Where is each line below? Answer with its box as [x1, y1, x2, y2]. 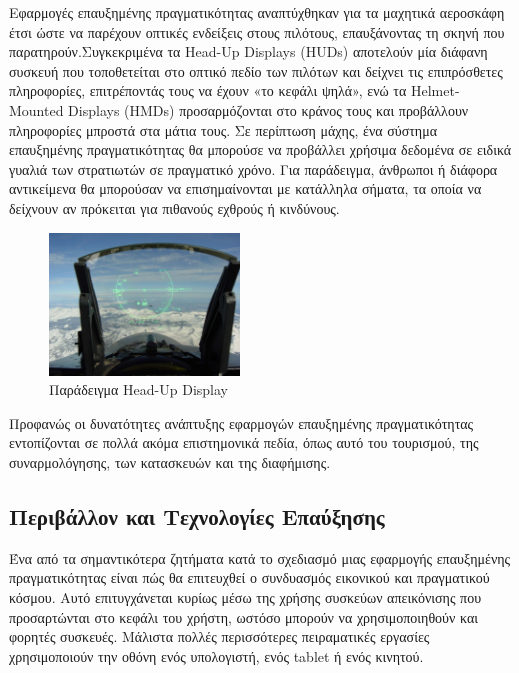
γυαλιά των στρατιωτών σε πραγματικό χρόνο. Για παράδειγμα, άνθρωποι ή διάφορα [9, 158, 498, 179]
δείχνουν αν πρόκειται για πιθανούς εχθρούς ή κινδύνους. [9, 197, 340, 218]
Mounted [9, 99, 64, 120]
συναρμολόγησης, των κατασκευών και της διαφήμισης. [9, 452, 331, 472]
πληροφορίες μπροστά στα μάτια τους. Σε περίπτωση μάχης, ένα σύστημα [9, 119, 438, 140]
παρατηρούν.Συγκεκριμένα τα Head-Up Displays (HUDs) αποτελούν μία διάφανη [9, 41, 488, 62]
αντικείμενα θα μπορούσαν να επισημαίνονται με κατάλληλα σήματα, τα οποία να [9, 178, 482, 199]
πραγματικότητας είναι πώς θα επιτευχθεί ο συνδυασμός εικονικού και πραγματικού [9, 567, 490, 588]
